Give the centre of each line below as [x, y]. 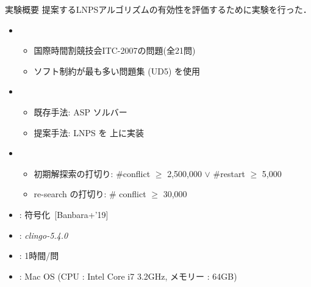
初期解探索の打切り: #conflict [92, 173]
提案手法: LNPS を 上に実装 [89, 132]
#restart [229, 173]
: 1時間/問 [39, 256]
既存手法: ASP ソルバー [80, 111]
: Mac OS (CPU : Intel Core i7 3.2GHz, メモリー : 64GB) [128, 276]
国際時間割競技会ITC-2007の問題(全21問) [115, 50]
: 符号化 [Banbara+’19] [64, 214]
